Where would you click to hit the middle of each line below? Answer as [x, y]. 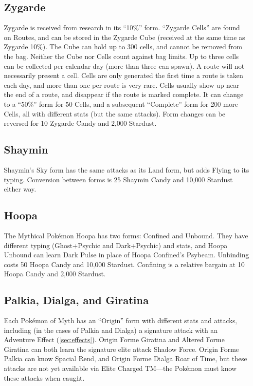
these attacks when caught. [44, 377]
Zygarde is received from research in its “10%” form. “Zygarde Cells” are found [122, 28]
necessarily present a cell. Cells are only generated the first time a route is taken [124, 75]
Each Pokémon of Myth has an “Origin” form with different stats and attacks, [121, 320]
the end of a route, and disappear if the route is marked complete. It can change [124, 94]
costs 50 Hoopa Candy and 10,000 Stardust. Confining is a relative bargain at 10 [124, 264]
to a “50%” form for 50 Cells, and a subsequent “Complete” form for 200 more [121, 104]
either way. [20, 189]
